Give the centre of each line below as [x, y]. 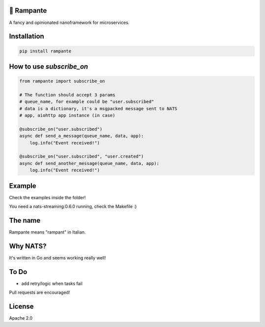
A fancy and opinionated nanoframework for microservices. [69, 23]
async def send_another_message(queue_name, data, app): [89, 163]
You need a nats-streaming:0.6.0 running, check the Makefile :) [73, 207]
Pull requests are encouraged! [40, 292]
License [21, 306]
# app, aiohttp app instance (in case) [67, 116]
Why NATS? [28, 246]
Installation [26, 36]
